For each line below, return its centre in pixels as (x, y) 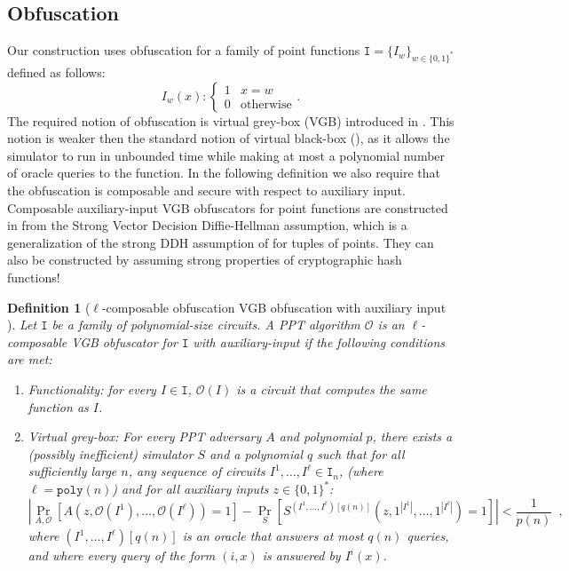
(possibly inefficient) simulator (111, 453)
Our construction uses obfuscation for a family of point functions (184, 50)
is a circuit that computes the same (332, 389)
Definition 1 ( (49, 307)
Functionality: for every (92, 389)
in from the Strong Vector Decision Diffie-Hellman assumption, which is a (207, 225)
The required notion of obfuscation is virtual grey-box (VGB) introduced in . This (231, 120)
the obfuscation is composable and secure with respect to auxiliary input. (206, 190)
